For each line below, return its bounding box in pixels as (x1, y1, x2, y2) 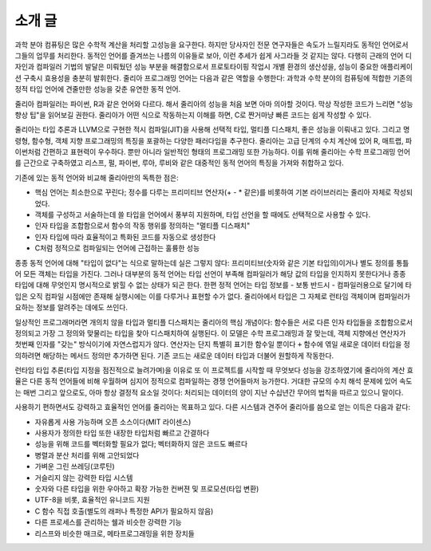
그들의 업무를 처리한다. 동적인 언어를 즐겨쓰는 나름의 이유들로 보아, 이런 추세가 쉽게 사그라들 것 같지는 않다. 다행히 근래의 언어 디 (14, 50, 413, 60)
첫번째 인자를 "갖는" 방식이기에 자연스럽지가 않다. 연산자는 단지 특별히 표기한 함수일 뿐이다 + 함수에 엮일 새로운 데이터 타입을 (14, 340, 402, 349)
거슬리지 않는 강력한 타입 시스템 (34, 473, 133, 482)
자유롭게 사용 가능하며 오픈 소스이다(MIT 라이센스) (34, 417, 192, 427)
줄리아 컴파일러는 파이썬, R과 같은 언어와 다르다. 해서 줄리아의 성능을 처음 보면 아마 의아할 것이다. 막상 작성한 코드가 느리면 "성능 (14, 99, 413, 108)
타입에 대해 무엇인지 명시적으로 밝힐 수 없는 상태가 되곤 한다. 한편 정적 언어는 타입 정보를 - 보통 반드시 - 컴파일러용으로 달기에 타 (14, 280, 413, 290)
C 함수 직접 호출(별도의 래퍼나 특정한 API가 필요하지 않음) (34, 506, 214, 516)
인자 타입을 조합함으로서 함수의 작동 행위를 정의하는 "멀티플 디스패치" (34, 221, 251, 230)
